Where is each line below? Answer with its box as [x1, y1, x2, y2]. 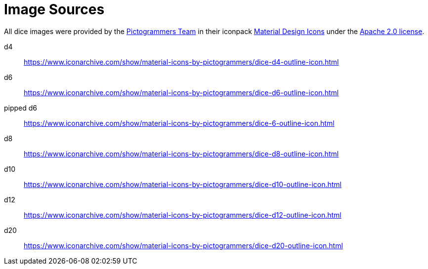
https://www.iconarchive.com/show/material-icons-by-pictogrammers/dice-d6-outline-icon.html [24, 88, 339, 97]
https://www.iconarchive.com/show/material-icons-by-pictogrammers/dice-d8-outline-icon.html [24, 149, 339, 158]
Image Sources [4, 1, 105, 18]
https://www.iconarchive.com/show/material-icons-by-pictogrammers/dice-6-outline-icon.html [24, 118, 335, 127]
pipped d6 [4, 103, 38, 112]
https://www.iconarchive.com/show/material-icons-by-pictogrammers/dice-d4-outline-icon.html [24, 57, 339, 66]
